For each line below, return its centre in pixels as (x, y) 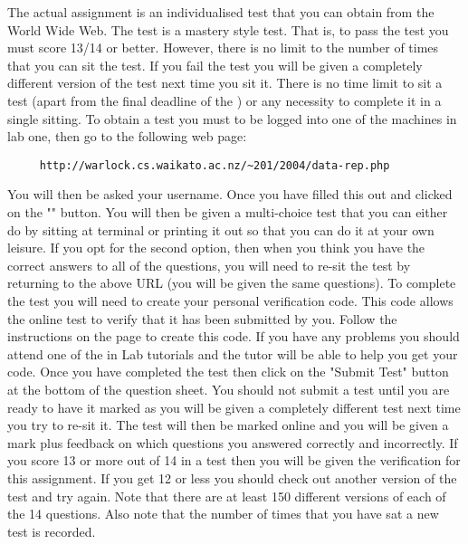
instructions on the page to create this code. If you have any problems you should (234, 336)
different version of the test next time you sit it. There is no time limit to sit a (225, 83)
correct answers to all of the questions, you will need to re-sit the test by (209, 265)
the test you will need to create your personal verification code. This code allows (230, 300)
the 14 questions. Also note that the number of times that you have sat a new (223, 514)
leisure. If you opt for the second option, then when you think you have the (216, 248)
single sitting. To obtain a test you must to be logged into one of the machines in (232, 118)
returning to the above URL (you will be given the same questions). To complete (232, 283)
